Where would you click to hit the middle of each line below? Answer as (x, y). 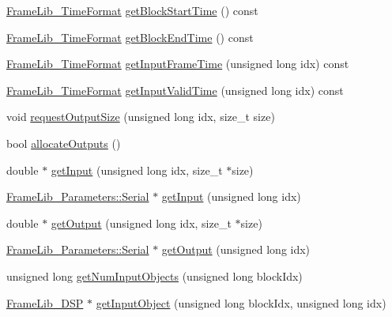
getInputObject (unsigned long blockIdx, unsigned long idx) (241, 302)
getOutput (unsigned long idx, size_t (141, 223)
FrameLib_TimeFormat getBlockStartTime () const (132, 10)
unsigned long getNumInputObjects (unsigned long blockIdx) (155, 275)
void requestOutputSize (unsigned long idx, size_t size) (141, 117)
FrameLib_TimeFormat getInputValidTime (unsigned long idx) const (175, 90)
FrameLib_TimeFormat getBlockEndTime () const (130, 37)
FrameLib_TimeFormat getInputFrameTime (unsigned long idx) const (178, 64)
